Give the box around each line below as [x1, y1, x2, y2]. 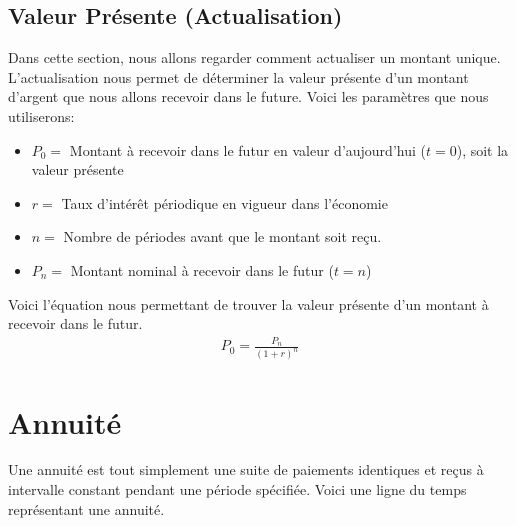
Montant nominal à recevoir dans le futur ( [70, 259, 334, 280]
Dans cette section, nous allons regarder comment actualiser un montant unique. [8, 47, 501, 68]
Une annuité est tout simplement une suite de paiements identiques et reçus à [8, 459, 484, 480]
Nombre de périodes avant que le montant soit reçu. [63, 226, 382, 247]
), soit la [456, 139, 509, 160]
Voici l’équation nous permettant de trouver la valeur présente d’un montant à [8, 293, 489, 314]
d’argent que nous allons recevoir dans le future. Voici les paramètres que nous [8, 86, 489, 107]
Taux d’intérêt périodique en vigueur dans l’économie [61, 192, 388, 213]
